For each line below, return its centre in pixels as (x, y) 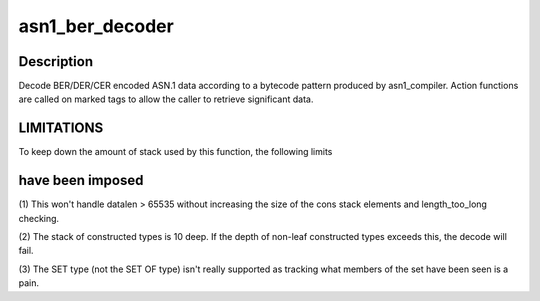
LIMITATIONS (61, 128)
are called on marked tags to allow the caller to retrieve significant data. (166, 99)
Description (56, 61)
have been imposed (81, 180)
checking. (39, 218)
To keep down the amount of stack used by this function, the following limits (175, 152)
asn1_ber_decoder (96, 26)
